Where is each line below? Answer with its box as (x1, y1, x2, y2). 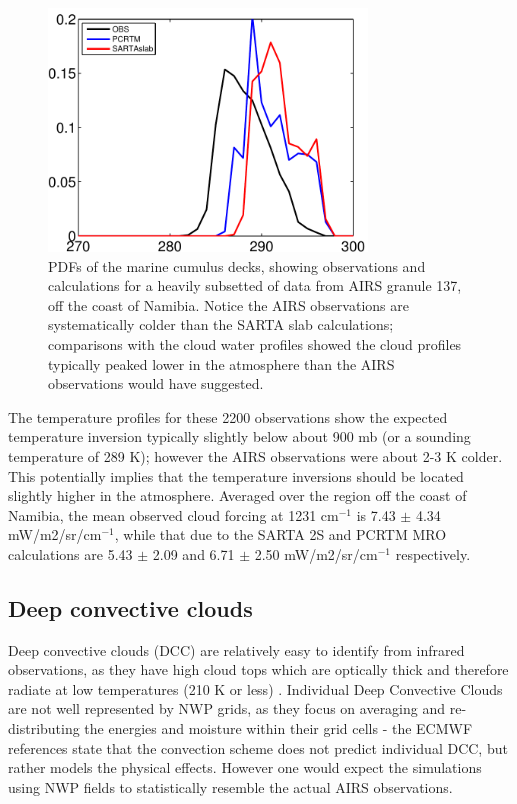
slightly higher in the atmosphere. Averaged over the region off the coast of (8, 485, 467, 506)
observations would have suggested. (48, 373, 264, 394)
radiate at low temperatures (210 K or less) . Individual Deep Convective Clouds (8, 678, 503, 699)
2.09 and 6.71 (152, 543, 235, 564)
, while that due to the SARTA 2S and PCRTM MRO (114, 524, 447, 545)
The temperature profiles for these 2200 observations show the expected (8, 406, 448, 427)
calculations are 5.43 (8, 543, 133, 564)
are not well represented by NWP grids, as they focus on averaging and (8, 698, 446, 719)
